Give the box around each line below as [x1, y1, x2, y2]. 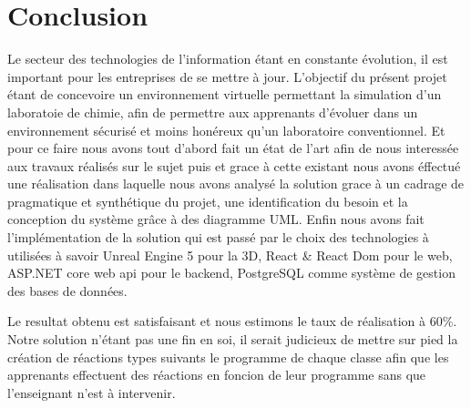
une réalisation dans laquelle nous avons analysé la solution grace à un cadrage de [7, 174, 465, 193]
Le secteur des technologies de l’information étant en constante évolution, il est [7, 49, 448, 68]
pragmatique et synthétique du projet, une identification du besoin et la [7, 191, 408, 210]
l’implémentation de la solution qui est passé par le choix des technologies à [7, 228, 429, 247]
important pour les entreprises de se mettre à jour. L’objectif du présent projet [7, 66, 447, 86]
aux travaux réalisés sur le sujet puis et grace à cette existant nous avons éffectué [7, 156, 461, 175]
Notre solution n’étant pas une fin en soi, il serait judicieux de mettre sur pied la [7, 330, 458, 349]
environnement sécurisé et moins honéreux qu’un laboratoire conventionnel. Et [7, 120, 445, 139]
